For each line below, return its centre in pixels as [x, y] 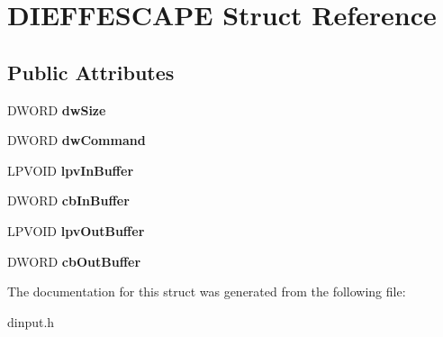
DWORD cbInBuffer [68, 200]
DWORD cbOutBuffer [74, 261]
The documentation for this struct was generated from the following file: [207, 291]
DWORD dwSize [57, 109]
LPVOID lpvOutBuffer [76, 230]
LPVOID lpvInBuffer [71, 170]
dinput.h [31, 321]
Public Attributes [91, 72]
